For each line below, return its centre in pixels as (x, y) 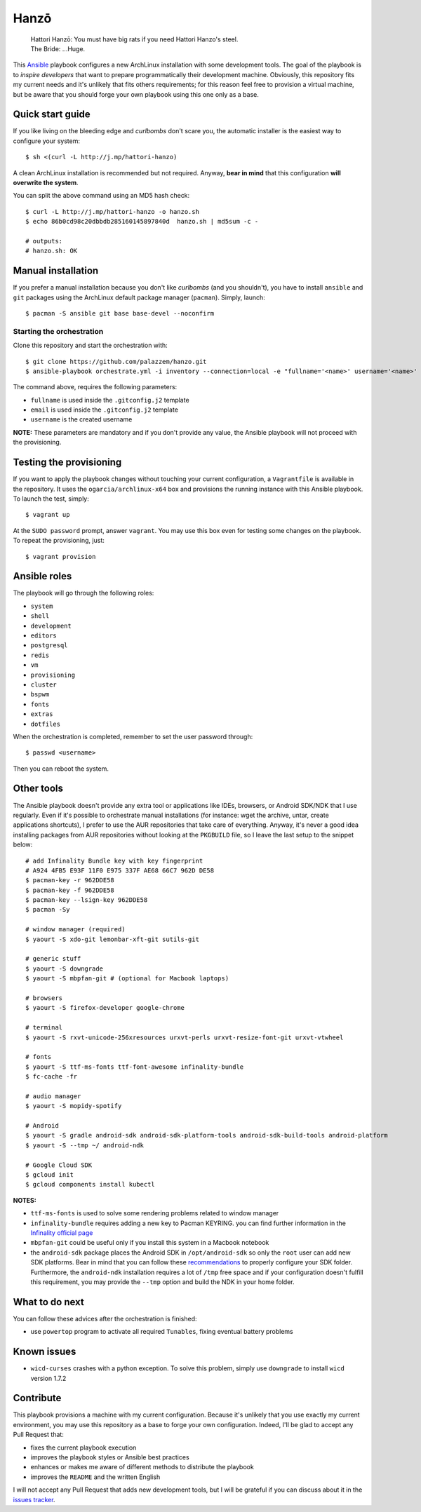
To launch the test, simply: (51, 499)
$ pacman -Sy (48, 910)
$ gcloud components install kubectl (91, 1184)
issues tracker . (34, 1499)
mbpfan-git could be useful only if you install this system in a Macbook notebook (150, 1243)
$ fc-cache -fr (52, 1077)
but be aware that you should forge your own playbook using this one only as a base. (136, 94)
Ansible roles (42, 576)
